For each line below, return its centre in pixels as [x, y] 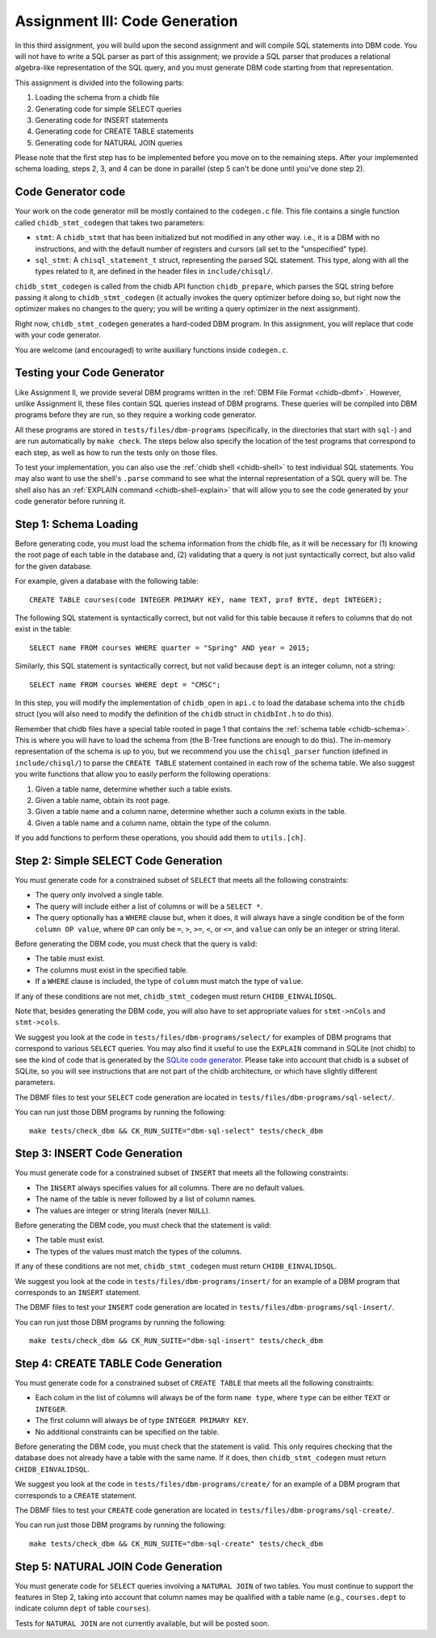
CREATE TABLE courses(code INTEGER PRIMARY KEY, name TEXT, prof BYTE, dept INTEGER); [206, 599]
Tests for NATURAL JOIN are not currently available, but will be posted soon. [142, 1623]
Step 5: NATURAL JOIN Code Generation [119, 1566]
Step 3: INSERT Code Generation [99, 1153]
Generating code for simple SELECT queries [108, 108]
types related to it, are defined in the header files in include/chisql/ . [154, 272]
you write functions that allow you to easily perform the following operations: [143, 774]
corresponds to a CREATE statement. [76, 1495]
